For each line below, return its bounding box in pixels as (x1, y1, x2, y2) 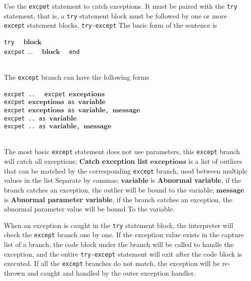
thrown (4, 267, 25, 278)
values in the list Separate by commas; (4, 175, 119, 185)
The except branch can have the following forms (4, 71, 149, 82)
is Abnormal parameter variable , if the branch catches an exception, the (4, 194, 232, 204)
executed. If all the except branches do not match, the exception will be (4, 258, 220, 268)
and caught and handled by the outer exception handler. (27, 267, 196, 278)
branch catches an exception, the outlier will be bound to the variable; (4, 184, 214, 194)
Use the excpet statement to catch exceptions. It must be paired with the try (4, 1, 237, 11)
